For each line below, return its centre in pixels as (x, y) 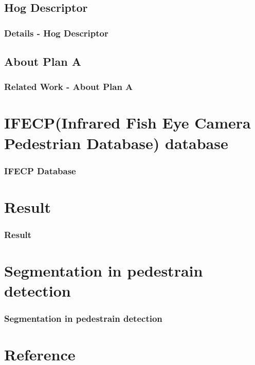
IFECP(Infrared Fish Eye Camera (128, 123)
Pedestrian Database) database (116, 143)
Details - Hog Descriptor (56, 33)
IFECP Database (40, 170)
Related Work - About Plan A (69, 87)
